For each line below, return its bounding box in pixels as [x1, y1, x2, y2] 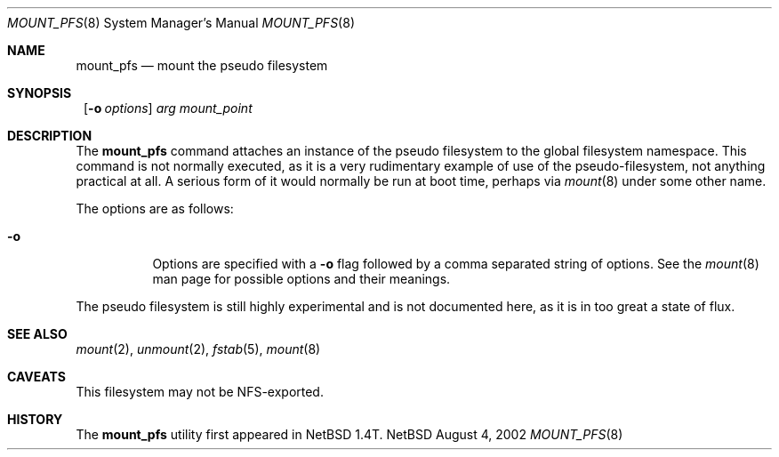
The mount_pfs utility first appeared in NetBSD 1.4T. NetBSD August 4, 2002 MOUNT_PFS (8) [76, 427, 623, 442]
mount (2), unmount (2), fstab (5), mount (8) [76, 341, 321, 357]
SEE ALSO [7, 326, 68, 341]
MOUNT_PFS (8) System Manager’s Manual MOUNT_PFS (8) [7, 15, 355, 30]
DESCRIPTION [7, 128, 92, 143]
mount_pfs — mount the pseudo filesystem [76, 58, 328, 73]
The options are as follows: [76, 201, 234, 216]
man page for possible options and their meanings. [152, 271, 451, 286]
